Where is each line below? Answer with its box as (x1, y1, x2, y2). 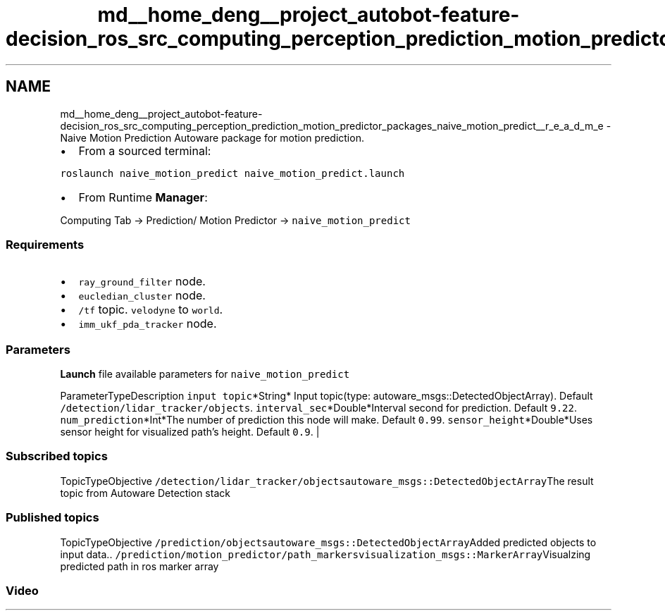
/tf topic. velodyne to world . (78, 302, 223, 317)
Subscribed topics (6, 449, 108, 464)
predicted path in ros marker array (60, 560, 219, 572)
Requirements (6, 237, 85, 252)
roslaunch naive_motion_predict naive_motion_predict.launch (60, 167, 405, 179)
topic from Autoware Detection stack (60, 486, 230, 499)
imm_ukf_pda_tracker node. (78, 316, 217, 331)
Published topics (6, 510, 99, 525)
